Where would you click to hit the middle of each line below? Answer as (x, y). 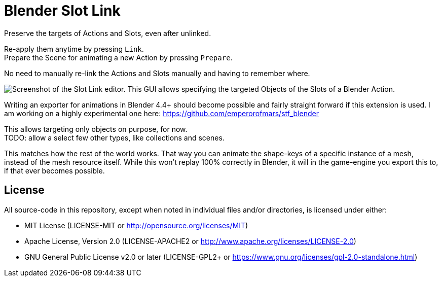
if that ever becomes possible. (54, 170)
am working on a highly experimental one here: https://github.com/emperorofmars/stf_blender (162, 113)
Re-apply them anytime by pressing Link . (74, 49)
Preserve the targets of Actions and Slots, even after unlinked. (108, 33)
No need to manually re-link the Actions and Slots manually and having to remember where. (157, 73)
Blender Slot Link (62, 11)
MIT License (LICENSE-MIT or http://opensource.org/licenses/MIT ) (136, 225)
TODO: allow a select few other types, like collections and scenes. (114, 137)
